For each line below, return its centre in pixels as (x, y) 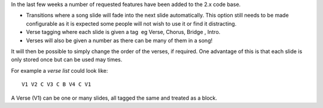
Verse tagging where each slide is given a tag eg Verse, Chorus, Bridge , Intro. (123, 32)
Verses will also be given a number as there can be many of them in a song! (119, 40)
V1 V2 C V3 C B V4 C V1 (57, 84)
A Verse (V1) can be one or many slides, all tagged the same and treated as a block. (114, 98)
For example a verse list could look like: (60, 70)
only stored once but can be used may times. (67, 60)
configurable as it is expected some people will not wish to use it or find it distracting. (131, 23)
